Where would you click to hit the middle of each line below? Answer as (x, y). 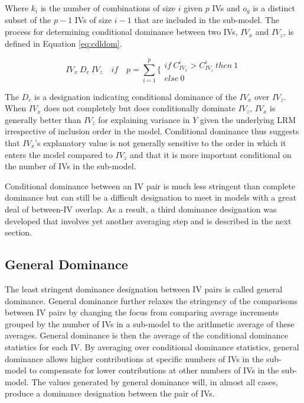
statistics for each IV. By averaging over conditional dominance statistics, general (152, 346)
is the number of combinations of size (108, 8)
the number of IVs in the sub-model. (71, 166)
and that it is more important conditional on (210, 154)
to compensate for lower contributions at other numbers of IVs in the (154, 370)
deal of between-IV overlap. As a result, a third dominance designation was (141, 209)
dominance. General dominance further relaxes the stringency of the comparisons (151, 300)
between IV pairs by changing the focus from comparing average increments (142, 312)
